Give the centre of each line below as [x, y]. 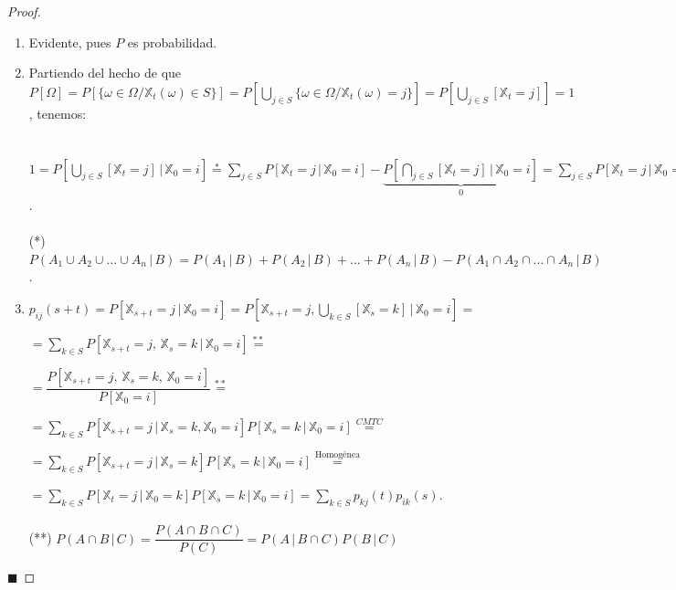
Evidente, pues [70, 42]
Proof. [24, 11]
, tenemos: [58, 113]
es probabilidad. [172, 42]
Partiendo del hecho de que [105, 73]
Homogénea [338, 455]
